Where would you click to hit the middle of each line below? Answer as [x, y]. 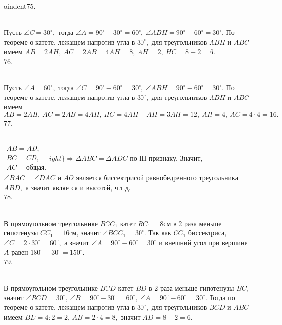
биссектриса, [207, 233]
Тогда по [222, 297]
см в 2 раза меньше [193, 223]
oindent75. [20, 6]
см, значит [85, 233]
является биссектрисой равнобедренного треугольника [157, 178]
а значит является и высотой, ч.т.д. [78, 187]
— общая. [32, 168]
